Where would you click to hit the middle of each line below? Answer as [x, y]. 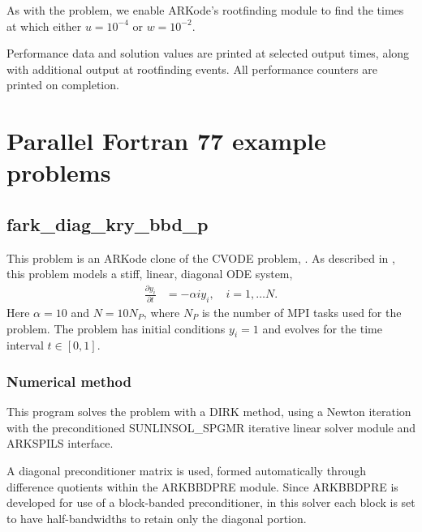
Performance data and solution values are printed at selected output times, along [208, 53]
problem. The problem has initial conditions [116, 328]
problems [59, 172]
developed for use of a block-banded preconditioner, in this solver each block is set [211, 502]
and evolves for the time [322, 328]
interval [25, 345]
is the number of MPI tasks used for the [301, 313]
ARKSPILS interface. [60, 443]
